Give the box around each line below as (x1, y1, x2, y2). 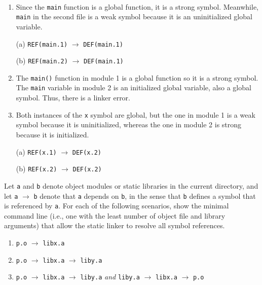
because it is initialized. (16, 129, 89, 139)
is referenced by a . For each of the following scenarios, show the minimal (4, 200, 229, 211)
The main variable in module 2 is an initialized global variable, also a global (16, 82, 251, 93)
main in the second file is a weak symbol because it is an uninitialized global (16, 11, 252, 22)
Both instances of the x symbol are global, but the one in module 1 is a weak (16, 109, 255, 120)
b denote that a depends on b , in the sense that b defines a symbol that (33, 190, 256, 201)
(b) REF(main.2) (16, 55, 68, 66)
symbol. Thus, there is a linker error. (16, 92, 130, 103)
